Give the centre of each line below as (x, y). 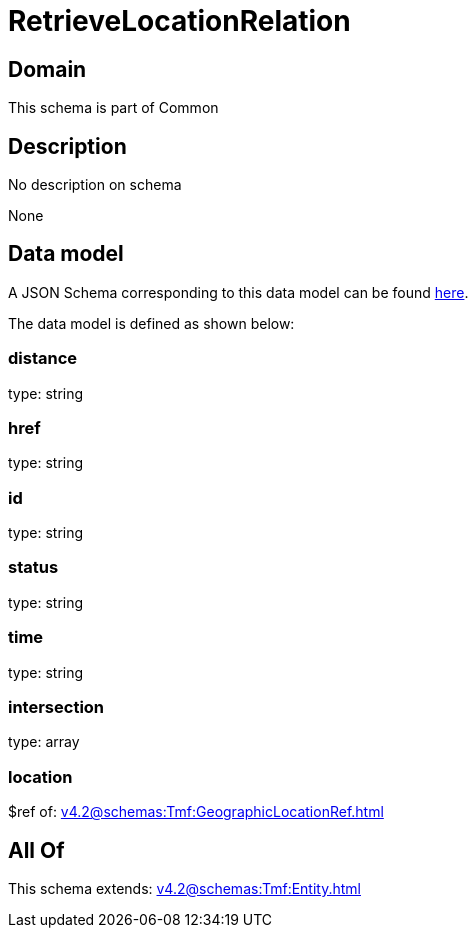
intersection (56, 706)
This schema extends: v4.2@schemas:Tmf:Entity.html (184, 888)
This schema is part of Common (113, 108)
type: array (44, 742)
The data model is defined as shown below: (151, 323)
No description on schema (95, 185)
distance (43, 358)
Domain (47, 69)
